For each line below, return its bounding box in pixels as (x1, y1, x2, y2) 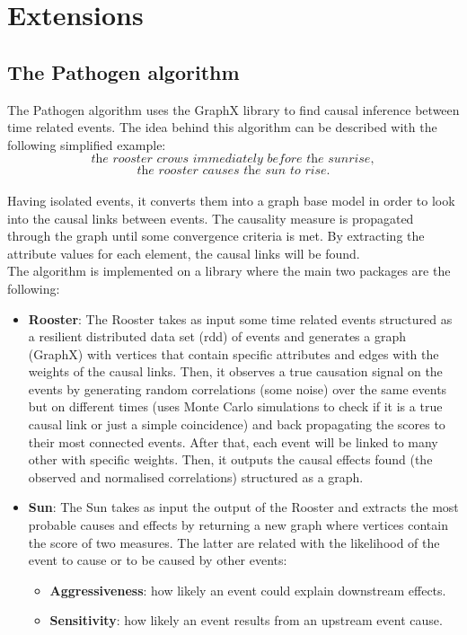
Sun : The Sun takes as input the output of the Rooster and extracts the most (28, 498, 459, 516)
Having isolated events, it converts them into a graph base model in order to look (7, 190, 455, 209)
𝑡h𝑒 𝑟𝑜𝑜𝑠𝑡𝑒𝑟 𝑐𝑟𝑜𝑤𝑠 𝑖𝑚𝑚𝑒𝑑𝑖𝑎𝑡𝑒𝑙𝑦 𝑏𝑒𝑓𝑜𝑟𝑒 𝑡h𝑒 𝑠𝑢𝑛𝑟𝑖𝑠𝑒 (91, 153, 371, 166)
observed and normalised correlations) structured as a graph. (28, 467, 364, 486)
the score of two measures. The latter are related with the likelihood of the (28, 533, 440, 551)
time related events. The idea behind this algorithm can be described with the (7, 118, 437, 137)
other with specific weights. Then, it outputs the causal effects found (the (28, 450, 433, 469)
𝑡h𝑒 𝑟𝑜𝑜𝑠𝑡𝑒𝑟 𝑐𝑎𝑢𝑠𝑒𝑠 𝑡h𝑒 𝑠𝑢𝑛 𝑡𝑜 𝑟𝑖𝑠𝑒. (137, 164, 330, 178)
